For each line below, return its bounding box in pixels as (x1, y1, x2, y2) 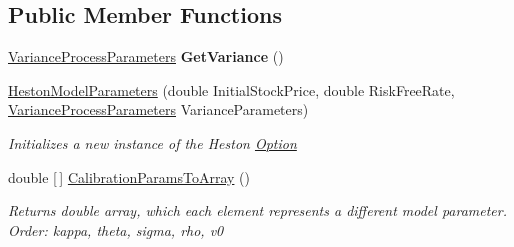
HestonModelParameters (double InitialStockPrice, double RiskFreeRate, (8, 79, 455, 100)
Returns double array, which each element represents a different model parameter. (8, 200, 508, 221)
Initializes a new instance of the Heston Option (8, 132, 297, 153)
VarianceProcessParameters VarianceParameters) (8, 99, 309, 120)
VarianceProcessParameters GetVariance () (8, 46, 284, 67)
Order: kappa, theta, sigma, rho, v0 (8, 219, 224, 240)
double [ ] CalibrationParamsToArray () (8, 166, 250, 187)
